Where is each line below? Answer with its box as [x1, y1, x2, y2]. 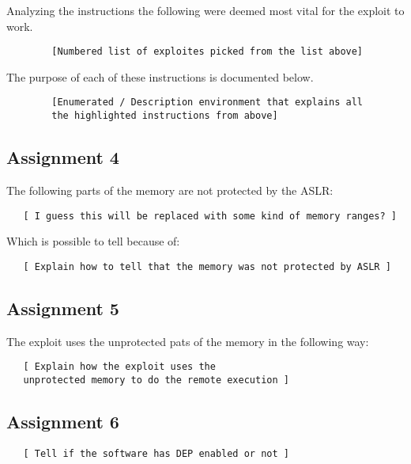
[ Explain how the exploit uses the [23, 361, 216, 373]
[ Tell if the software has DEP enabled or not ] [23, 447, 289, 459]
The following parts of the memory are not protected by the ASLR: [6, 181, 334, 198]
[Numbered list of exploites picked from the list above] [51, 46, 364, 58]
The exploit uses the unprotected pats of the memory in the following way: [6, 333, 369, 349]
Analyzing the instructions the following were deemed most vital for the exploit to [6, 2, 405, 18]
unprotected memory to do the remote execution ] [23, 374, 289, 386]
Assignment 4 [6, 145, 119, 169]
